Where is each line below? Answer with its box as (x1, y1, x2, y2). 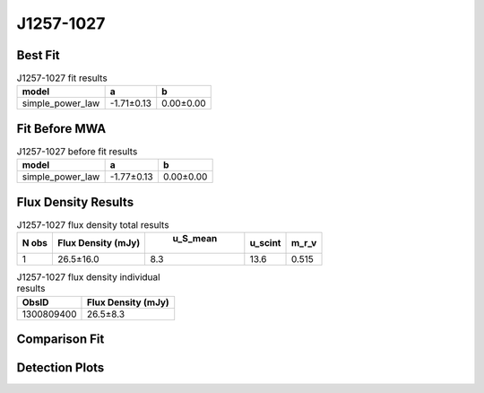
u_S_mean (172, 232, 218, 245)
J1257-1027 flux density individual (16, 271, 160, 284)
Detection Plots (16, 360, 105, 376)
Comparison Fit (16, 332, 105, 347)
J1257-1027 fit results (16, 72, 108, 84)
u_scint (249, 237, 281, 249)
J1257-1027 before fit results (16, 145, 138, 158)
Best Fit (16, 48, 60, 63)
